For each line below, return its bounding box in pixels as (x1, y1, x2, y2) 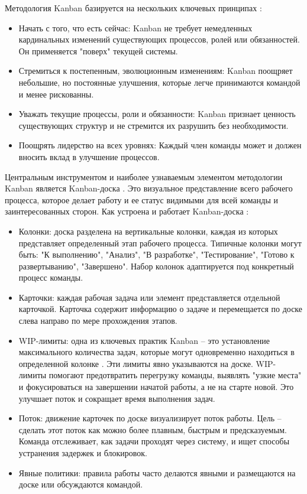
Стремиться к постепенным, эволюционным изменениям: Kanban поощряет (18, 64, 293, 77)
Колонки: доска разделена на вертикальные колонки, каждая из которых (18, 225, 278, 237)
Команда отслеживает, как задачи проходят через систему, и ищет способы (18, 435, 290, 447)
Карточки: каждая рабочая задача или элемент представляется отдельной (18, 291, 280, 303)
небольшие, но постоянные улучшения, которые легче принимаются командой (18, 76, 300, 88)
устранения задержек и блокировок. (18, 447, 147, 459)
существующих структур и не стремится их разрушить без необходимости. (18, 119, 289, 131)
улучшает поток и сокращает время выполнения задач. (18, 392, 215, 404)
